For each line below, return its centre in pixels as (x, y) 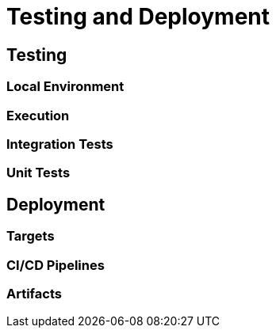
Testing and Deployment (138, 17)
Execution (38, 115)
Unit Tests (38, 173)
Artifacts (34, 293)
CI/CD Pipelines (56, 265)
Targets (31, 236)
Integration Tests (60, 144)
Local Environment (65, 87)
